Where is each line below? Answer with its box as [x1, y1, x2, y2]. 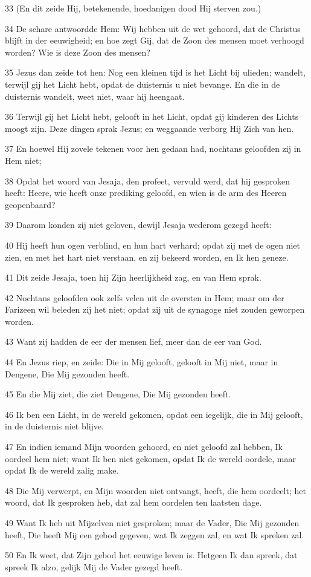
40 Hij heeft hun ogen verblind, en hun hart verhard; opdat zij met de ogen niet [5, 238, 301, 251]
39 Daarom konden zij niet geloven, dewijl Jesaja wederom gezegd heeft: [5, 218, 272, 231]
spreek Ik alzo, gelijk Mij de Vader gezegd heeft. [5, 560, 183, 573]
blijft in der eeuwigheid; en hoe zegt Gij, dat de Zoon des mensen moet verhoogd [5, 34, 304, 47]
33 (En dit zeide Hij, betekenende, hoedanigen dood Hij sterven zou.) [5, 2, 261, 14]
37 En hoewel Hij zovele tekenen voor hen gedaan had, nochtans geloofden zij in [5, 142, 301, 155]
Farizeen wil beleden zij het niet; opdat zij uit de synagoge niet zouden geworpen [5, 303, 305, 316]
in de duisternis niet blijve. [5, 420, 104, 432]
